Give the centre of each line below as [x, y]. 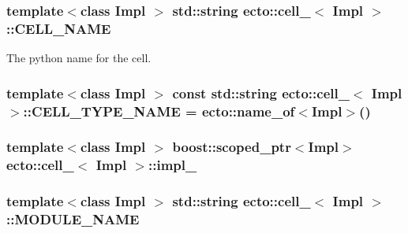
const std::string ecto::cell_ [261, 92]
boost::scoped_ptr [232, 147]
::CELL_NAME [59, 28]
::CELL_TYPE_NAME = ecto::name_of [159, 111]
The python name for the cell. [79, 58]
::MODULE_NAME [73, 219]
